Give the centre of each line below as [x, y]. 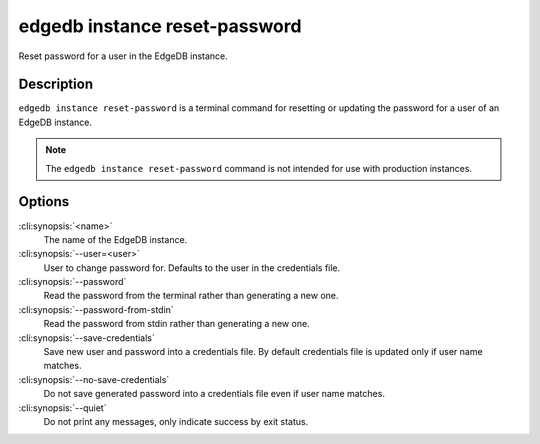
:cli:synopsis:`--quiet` [62, 407]
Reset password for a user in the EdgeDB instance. [123, 56]
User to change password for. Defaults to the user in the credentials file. [192, 267]
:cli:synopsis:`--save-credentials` [86, 337]
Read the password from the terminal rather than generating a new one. [191, 296]
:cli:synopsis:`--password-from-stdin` [96, 309]
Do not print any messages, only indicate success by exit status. [176, 421]
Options [44, 201]
